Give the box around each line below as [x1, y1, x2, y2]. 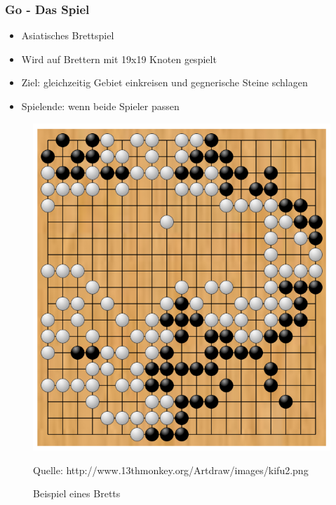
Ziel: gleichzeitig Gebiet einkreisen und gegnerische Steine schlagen [21, 75, 308, 90]
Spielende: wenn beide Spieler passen [21, 99, 180, 113]
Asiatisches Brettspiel [21, 28, 114, 43]
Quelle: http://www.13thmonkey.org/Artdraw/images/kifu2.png [33, 462, 309, 477]
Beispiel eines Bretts [33, 486, 121, 501]
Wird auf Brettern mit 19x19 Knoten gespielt [21, 51, 217, 66]
